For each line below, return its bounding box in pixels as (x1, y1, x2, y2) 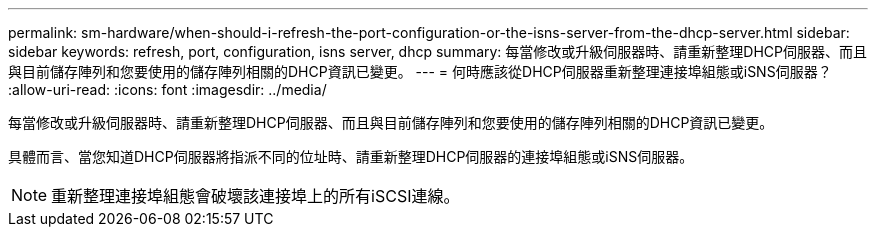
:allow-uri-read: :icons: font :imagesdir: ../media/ (8, 81, 327, 98)
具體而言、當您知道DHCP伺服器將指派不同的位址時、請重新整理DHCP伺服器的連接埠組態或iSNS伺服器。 (8, 148, 694, 165)
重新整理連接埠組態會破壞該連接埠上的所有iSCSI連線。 (51, 186, 460, 206)
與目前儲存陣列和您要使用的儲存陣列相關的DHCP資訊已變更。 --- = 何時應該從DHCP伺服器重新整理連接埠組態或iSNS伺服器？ (8, 63, 832, 80)
